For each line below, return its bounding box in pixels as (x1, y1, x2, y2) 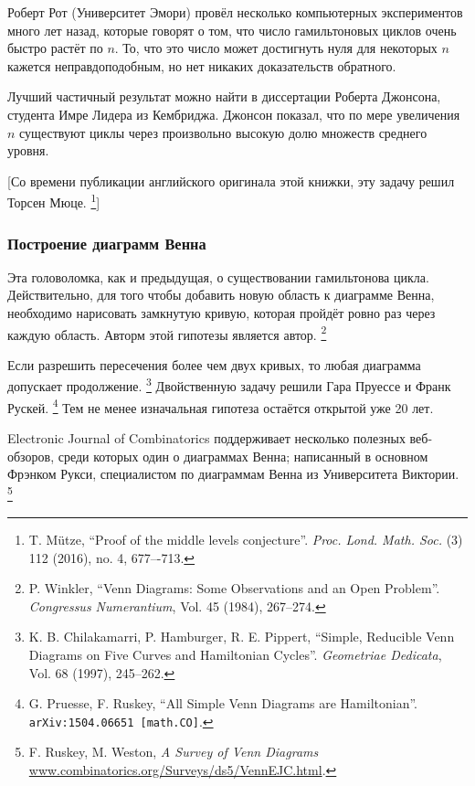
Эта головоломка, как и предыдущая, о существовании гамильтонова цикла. (7, 267, 429, 286)
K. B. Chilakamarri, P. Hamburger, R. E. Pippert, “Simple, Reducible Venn (28, 627, 455, 646)
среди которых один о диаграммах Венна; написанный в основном (58, 446, 428, 465)
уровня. (7, 141, 49, 160)
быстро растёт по (7, 38, 103, 58)
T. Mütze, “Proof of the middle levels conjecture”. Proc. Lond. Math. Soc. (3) (28, 529, 463, 548)
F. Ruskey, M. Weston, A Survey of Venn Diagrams (28, 742, 319, 761)
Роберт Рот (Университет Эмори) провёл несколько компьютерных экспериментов (7, 3, 463, 21)
